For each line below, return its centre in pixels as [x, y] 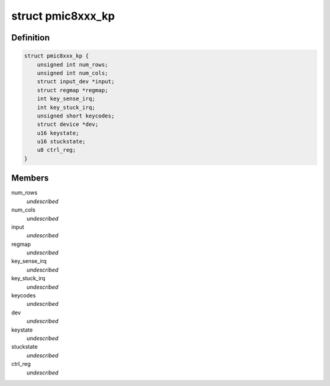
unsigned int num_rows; [72, 65]
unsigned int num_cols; [72, 73]
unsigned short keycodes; [76, 116]
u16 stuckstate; [61, 142]
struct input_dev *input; [76, 82]
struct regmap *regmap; [72, 90]
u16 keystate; [58, 133]
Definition [31, 38]
